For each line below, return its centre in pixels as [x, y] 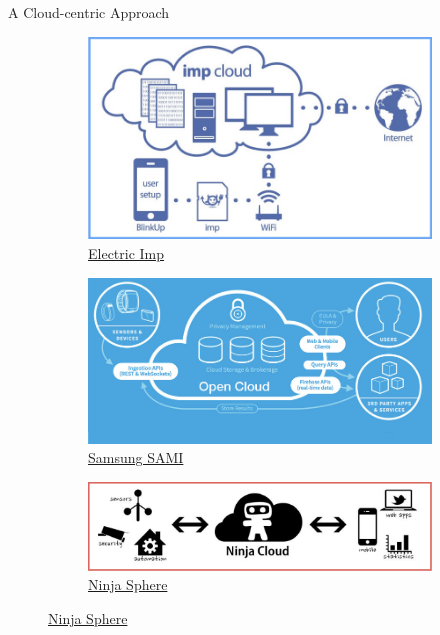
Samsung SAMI [136, 457]
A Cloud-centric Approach [89, 12]
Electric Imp [126, 252]
